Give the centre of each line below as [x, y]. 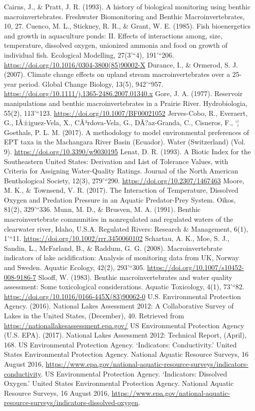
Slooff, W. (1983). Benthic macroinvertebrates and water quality [135, 277]
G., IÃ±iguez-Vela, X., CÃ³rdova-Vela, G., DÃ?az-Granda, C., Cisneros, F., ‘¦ [122, 122]
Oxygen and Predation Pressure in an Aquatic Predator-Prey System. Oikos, [120, 199]
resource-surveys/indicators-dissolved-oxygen [71, 402]
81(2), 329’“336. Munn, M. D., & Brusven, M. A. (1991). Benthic [102, 209]
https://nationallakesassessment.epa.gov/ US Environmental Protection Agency [124, 325]
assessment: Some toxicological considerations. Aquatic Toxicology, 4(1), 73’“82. [124, 287]
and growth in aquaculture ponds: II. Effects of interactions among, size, [113, 35]
